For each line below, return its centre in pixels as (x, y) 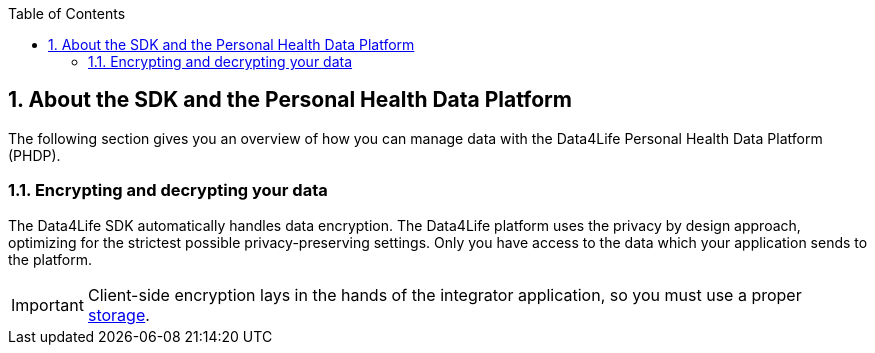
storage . (118, 314)
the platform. (50, 259)
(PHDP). (34, 155)
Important (47, 304)
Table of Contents (67, 13)
